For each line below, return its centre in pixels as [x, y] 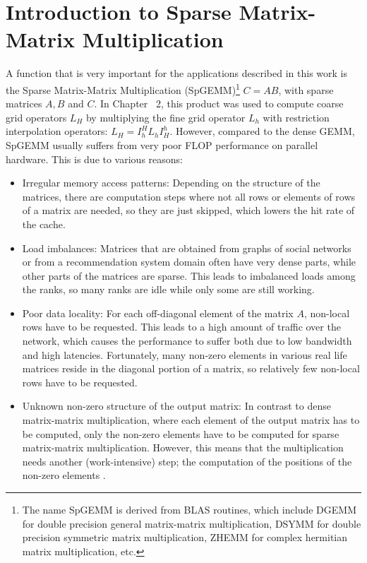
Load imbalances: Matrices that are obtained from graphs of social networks [187, 248]
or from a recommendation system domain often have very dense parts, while [189, 262]
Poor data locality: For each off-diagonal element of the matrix [158, 313]
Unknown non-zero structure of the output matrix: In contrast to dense [176, 406]
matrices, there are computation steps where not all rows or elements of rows [189, 196]
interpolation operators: [57, 131]
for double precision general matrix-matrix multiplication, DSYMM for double [192, 523]
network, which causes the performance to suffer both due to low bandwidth [187, 341]
